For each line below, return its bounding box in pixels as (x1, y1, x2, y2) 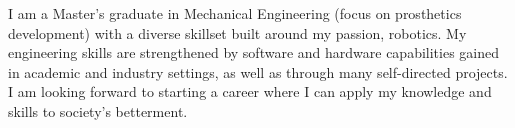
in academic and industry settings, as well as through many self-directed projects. (8, 61, 508, 82)
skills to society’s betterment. (8, 100, 188, 121)
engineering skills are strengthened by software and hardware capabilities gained (8, 42, 500, 63)
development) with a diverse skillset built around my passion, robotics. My (8, 22, 467, 43)
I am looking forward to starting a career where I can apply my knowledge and (8, 81, 492, 102)
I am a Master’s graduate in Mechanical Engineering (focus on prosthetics (8, 3, 462, 23)
